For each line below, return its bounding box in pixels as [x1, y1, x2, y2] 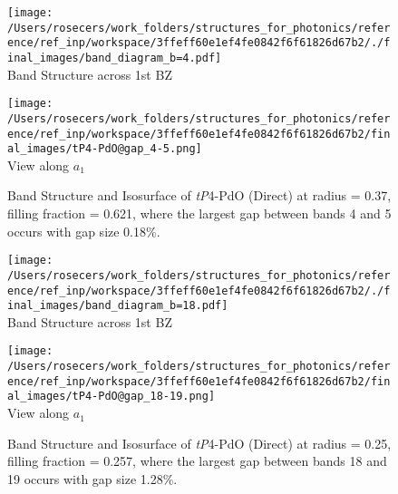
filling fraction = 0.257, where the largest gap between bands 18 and [7, 451, 387, 470]
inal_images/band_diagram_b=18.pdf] [7, 299, 228, 313]
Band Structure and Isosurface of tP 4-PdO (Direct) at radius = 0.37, [7, 186, 392, 205]
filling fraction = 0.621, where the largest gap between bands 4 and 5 [7, 204, 392, 223]
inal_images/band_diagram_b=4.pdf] [7, 51, 222, 64]
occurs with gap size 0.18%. [7, 221, 160, 240]
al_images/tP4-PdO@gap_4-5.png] [7, 142, 202, 156]
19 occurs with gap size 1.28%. [7, 469, 178, 488]
